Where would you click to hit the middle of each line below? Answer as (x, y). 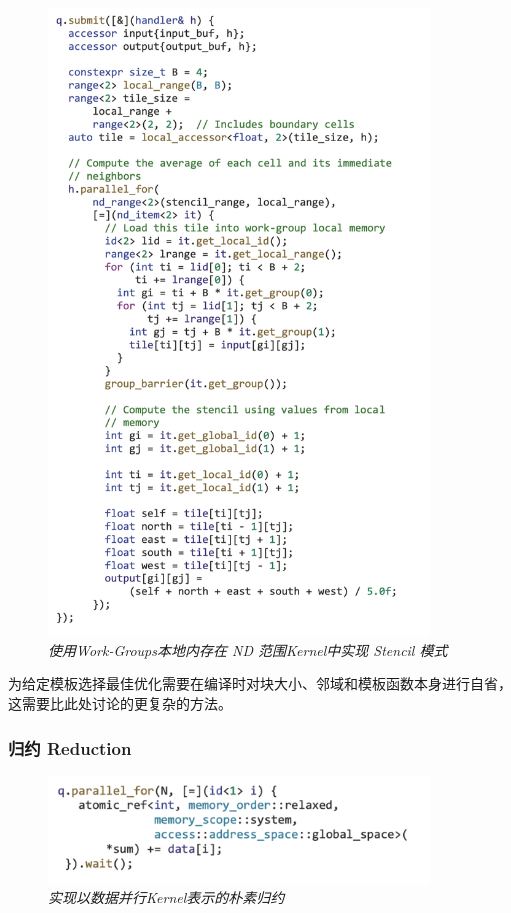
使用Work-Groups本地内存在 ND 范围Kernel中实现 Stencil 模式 (248, 649)
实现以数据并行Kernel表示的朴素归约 (166, 897)
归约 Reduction (70, 747)
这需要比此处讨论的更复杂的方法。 (120, 702)
